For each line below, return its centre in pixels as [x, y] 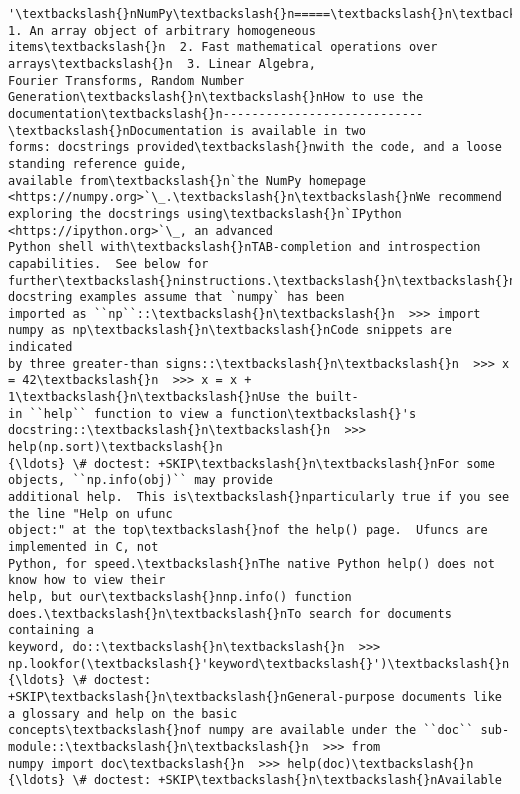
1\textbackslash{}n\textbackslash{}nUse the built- [183, 397]
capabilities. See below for [108, 263]
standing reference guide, [97, 163]
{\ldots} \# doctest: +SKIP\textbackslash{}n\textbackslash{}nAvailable [255, 780]
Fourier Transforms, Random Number [126, 80]
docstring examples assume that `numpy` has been [176, 297]
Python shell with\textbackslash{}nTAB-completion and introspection [244, 247]
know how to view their [87, 580]
